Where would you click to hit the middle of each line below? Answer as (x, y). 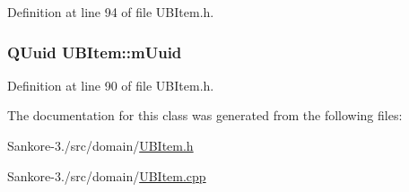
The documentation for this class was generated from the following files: (205, 115)
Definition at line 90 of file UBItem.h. (111, 85)
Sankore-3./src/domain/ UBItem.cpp (107, 175)
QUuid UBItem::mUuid (95, 52)
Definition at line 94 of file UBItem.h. (111, 12)
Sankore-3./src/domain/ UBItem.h (100, 145)
